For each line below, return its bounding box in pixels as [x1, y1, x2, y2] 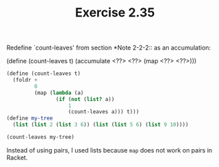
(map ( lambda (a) [34, 89, 84, 96]
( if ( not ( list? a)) [55, 96, 115, 102]
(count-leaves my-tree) [6, 134, 75, 141]
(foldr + [12, 77, 38, 84]
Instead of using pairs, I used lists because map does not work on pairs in [6, 146, 213, 154]
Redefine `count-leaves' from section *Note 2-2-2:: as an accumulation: [6, 43, 211, 52]
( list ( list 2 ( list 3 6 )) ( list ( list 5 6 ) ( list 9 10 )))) [12, 122, 189, 129]
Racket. [6, 153, 28, 162]
